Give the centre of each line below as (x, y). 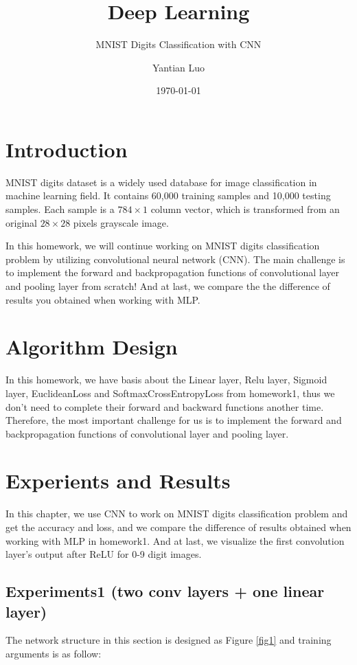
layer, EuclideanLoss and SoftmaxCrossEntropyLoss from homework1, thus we (170, 393)
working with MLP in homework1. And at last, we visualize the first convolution (175, 540)
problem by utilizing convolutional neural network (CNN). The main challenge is (175, 259)
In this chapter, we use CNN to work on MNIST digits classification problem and (177, 514)
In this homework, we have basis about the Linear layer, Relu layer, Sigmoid (166, 380)
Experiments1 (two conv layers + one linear (165, 591)
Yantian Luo (178, 67)
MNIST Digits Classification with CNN (178, 44)
